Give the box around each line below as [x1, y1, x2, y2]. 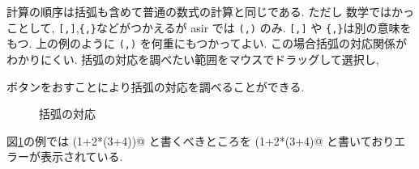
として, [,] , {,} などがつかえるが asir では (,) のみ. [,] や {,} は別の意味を [17, 19, 412, 36]
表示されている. [40, 148, 123, 165]
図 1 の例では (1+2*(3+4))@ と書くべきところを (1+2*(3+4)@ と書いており [6, 132, 395, 149]
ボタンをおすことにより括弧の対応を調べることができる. [6, 78, 305, 95]
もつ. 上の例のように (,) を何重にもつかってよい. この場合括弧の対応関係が [6, 35, 408, 52]
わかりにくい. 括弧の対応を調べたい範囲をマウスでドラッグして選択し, [6, 50, 379, 67]
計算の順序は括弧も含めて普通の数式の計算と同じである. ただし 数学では [6, 3, 392, 19]
